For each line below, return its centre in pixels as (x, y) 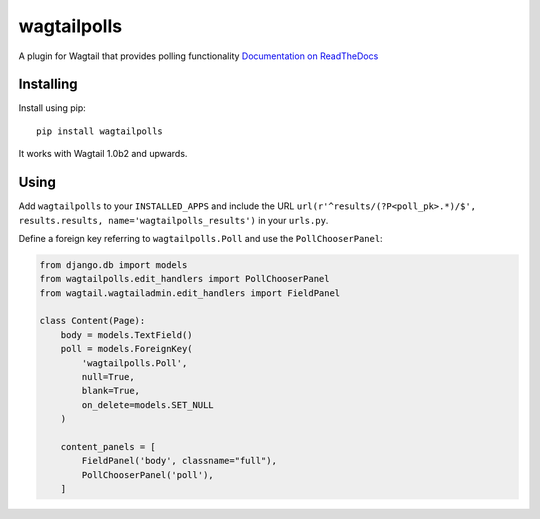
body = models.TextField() (127, 334)
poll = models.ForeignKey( (127, 349)
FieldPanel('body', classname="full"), (179, 461)
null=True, (108, 377)
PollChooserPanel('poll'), (147, 474)
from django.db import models (113, 264)
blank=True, (110, 391)
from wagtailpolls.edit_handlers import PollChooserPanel (184, 279)
